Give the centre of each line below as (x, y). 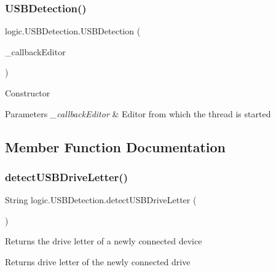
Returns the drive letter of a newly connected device (104, 241)
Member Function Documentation (116, 146)
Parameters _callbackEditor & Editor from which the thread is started (138, 113)
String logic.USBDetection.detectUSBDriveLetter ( (101, 200)
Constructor (28, 93)
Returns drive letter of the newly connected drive (98, 261)
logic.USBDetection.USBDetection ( (73, 31)
